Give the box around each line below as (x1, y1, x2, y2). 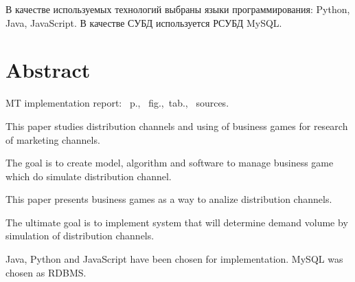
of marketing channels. (5, 132, 100, 147)
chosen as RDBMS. (5, 265, 87, 279)
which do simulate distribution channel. (5, 169, 172, 183)
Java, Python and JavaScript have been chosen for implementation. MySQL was (5, 252, 343, 266)
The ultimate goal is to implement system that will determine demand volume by (5, 215, 348, 229)
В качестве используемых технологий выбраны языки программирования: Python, (5, 2, 350, 16)
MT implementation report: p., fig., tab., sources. (5, 96, 229, 110)
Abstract (5, 56, 91, 84)
